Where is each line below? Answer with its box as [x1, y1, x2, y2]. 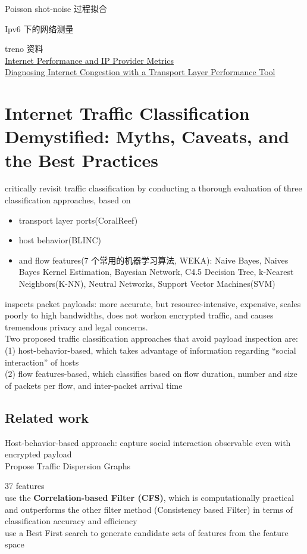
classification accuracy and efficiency [5, 515, 137, 527]
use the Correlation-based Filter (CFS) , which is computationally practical [5, 491, 295, 503]
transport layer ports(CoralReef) [18, 213, 138, 226]
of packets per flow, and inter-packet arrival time [5, 379, 183, 391]
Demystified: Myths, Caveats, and [5, 124, 289, 148]
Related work [5, 408, 89, 426]
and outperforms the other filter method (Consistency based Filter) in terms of [5, 503, 293, 515]
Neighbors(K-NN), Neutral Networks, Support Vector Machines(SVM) [18, 277, 275, 290]
